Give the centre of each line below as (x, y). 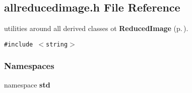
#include (19, 44)
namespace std (27, 84)
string (57, 44)
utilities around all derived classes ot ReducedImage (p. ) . (96, 28)
